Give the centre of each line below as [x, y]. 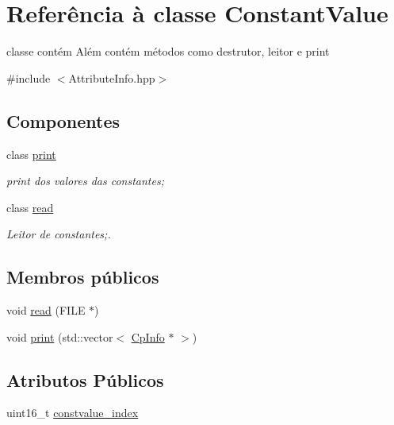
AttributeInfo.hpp [112, 77]
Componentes [63, 120]
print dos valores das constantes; [85, 181]
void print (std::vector [60, 336]
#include [29, 77]
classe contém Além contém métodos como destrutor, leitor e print [168, 51]
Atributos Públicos [85, 379]
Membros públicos [83, 277]
